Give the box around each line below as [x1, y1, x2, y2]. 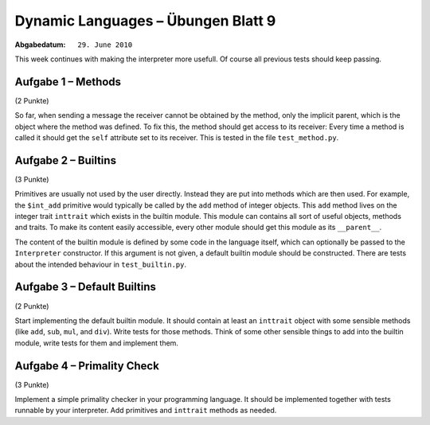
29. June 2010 [77, 40, 133, 49]
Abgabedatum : [14, 40, 66, 49]
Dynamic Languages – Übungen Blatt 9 [14, 12, 276, 29]
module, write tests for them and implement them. [14, 338, 179, 348]
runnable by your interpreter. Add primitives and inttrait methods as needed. [14, 406, 277, 415]
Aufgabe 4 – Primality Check [14, 359, 159, 372]
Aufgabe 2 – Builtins [14, 154, 117, 167]
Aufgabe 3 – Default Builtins [14, 280, 157, 294]
